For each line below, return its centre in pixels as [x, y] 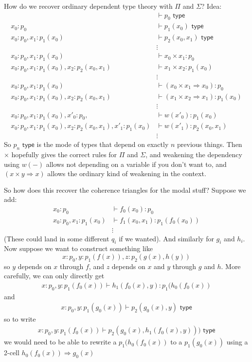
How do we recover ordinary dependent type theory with [88, 6]
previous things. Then [210, 144]
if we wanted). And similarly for [166, 238]
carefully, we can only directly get [54, 276]
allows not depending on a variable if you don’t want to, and [136, 164]
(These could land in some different [57, 238]
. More [231, 266]
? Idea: [211, 6]
